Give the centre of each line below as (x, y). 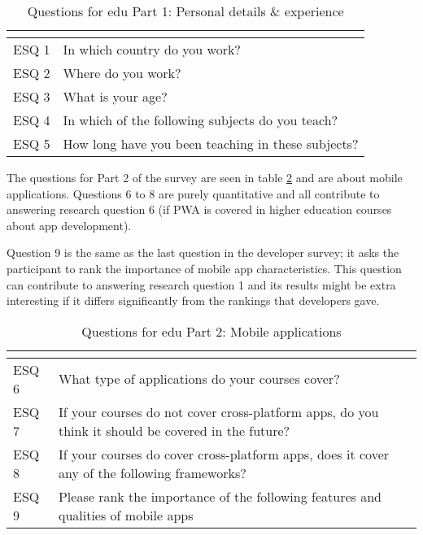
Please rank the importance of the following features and (220, 496)
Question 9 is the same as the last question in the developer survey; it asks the (203, 252)
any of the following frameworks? (152, 472)
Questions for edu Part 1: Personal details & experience (185, 11)
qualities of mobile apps (126, 515)
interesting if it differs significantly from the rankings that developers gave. (193, 300)
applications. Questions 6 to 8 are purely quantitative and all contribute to (193, 193)
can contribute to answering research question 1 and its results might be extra (201, 284)
